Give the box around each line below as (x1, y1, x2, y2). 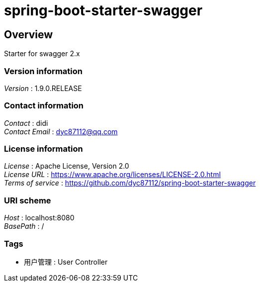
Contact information (4, 100, 84, 111)
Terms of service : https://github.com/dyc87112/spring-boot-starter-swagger (4, 179, 256, 188)
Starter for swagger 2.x (4, 49, 80, 58)
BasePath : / (4, 222, 44, 231)
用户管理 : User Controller (24, 257, 108, 266)
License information (4, 144, 83, 154)
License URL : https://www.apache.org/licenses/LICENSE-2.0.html (4, 170, 221, 179)
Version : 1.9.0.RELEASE (4, 84, 82, 93)
